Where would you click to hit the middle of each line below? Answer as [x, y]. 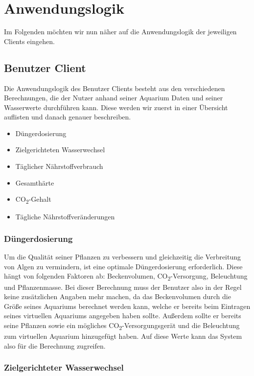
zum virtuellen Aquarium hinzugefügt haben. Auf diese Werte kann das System [123, 336]
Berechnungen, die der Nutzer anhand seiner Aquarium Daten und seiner [114, 98]
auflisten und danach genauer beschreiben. [68, 117]
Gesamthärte [35, 182]
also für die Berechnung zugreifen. [55, 345]
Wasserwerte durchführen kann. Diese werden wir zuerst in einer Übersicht [116, 107]
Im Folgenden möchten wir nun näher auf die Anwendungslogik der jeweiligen [120, 32]
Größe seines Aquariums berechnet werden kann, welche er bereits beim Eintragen [127, 306]
